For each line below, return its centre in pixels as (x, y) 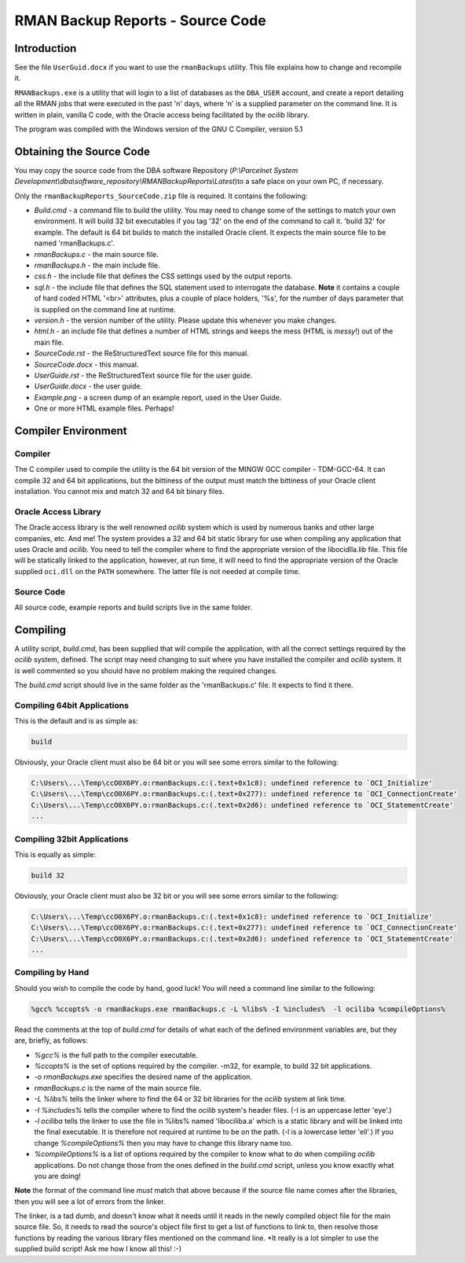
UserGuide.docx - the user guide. (88, 386)
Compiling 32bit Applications (71, 839)
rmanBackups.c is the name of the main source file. (118, 1088)
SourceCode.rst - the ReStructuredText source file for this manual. (141, 353)
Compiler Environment (71, 431)
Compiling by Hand (52, 973)
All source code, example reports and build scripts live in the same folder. (134, 607)
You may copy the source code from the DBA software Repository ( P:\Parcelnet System (156, 170)
